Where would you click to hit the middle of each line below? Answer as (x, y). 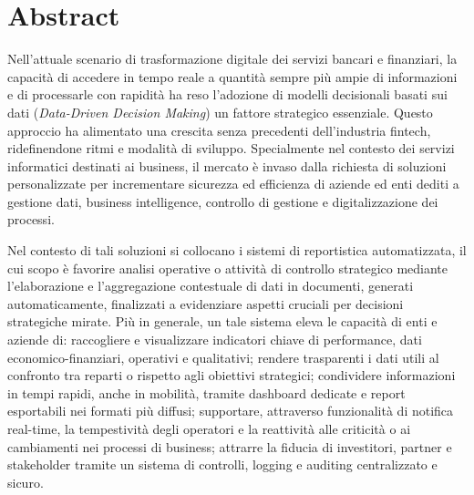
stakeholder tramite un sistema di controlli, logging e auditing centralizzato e (222, 464)
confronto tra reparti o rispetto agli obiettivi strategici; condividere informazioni (232, 375)
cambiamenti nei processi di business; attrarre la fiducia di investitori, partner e (230, 446)
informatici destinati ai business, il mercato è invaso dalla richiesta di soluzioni (227, 165)
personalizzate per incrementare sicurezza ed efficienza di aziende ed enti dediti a (233, 184)
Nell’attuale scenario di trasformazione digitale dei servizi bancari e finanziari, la (232, 59)
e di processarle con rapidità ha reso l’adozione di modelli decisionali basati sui (227, 94)
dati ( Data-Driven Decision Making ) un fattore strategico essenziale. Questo (220, 112)
